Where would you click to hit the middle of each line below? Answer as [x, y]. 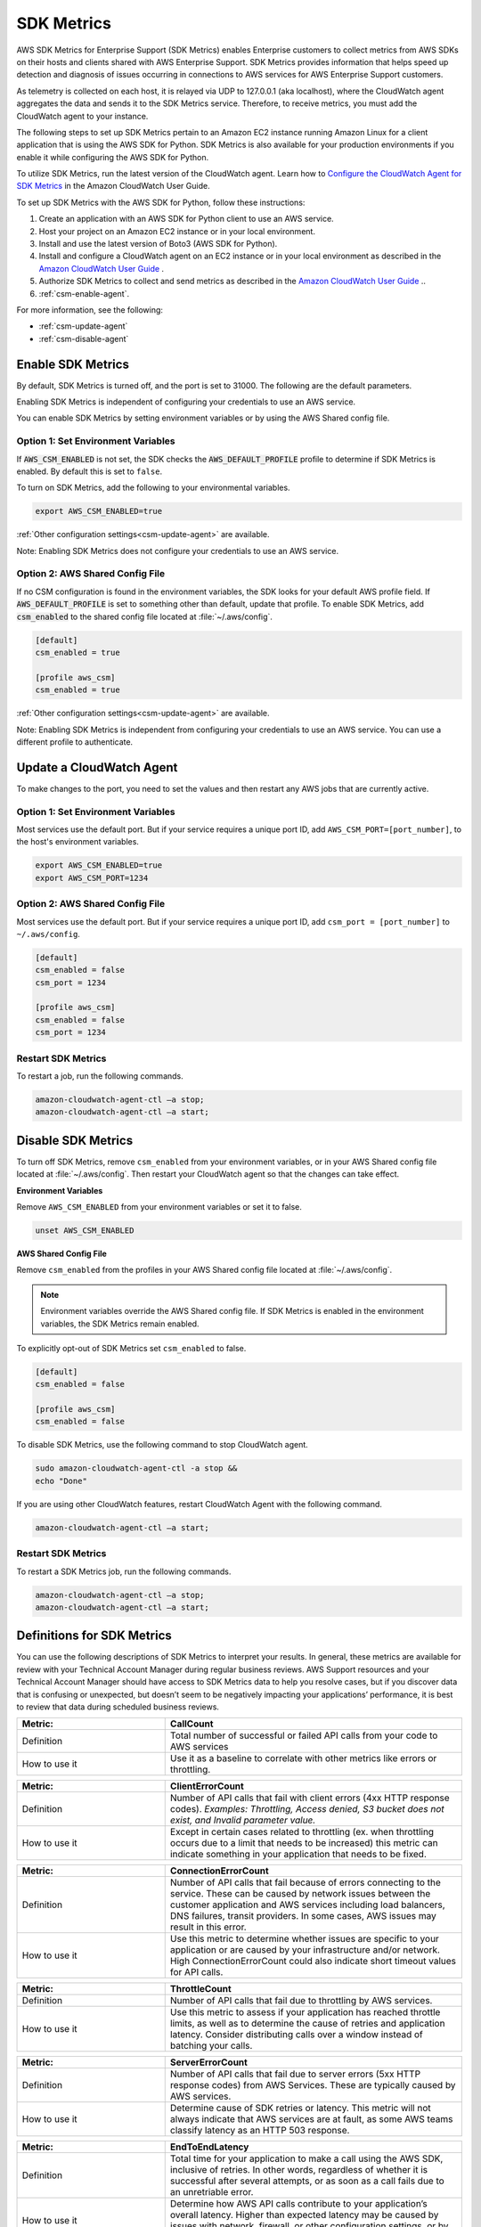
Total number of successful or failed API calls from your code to [304, 1735]
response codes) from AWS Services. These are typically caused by [313, 2085]
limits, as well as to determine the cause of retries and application [307, 2024]
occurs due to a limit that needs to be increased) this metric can [304, 1843]
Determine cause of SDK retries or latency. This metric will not [300, 2109]
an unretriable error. [212, 2192]
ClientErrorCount [207, 1786]
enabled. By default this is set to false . [90, 471]
